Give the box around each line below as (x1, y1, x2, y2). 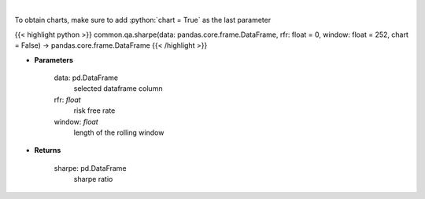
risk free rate (73, 106, 116, 115)
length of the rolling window (73, 128, 164, 137)
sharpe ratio (73, 175, 113, 184)
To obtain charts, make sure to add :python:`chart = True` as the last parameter (14, 16, 272, 25)
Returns (34, 146, 61, 155)
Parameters (34, 55, 74, 64)
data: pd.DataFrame (54, 73, 118, 82)
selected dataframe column (73, 84, 163, 93)
